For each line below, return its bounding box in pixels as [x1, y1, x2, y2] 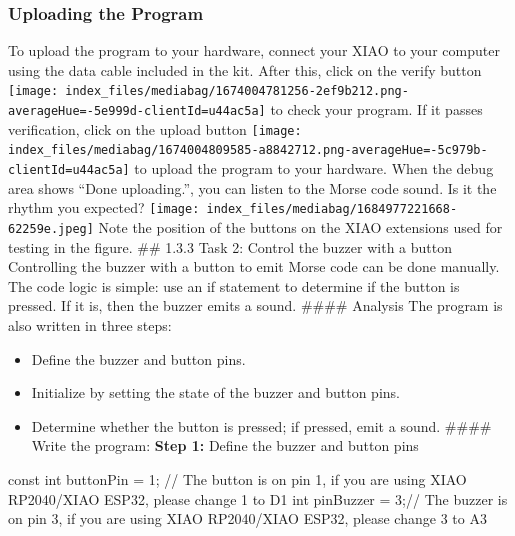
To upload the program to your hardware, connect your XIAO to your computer [8, 40, 500, 61]
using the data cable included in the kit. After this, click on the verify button [8, 59, 482, 80]
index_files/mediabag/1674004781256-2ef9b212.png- [65, 84, 409, 99]
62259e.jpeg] [8, 221, 94, 236]
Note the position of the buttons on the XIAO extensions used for [98, 216, 503, 237]
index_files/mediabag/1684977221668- [206, 202, 458, 217]
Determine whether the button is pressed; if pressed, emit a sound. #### [31, 415, 492, 436]
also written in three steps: [8, 314, 172, 335]
